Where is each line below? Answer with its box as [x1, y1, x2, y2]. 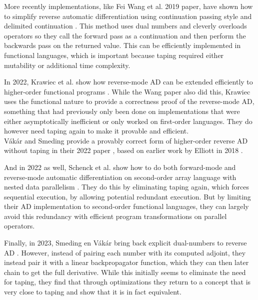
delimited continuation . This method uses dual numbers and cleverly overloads [4, 20, 247, 31]
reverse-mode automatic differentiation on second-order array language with [4, 171, 236, 182]
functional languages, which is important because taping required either [4, 49, 224, 60]
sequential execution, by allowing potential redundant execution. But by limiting [4, 191, 251, 201]
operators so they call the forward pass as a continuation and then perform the [4, 30, 246, 40]
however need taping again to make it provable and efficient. [4, 125, 189, 136]
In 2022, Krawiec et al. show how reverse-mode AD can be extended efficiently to [4, 76, 253, 87]
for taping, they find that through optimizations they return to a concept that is [4, 276, 251, 287]
